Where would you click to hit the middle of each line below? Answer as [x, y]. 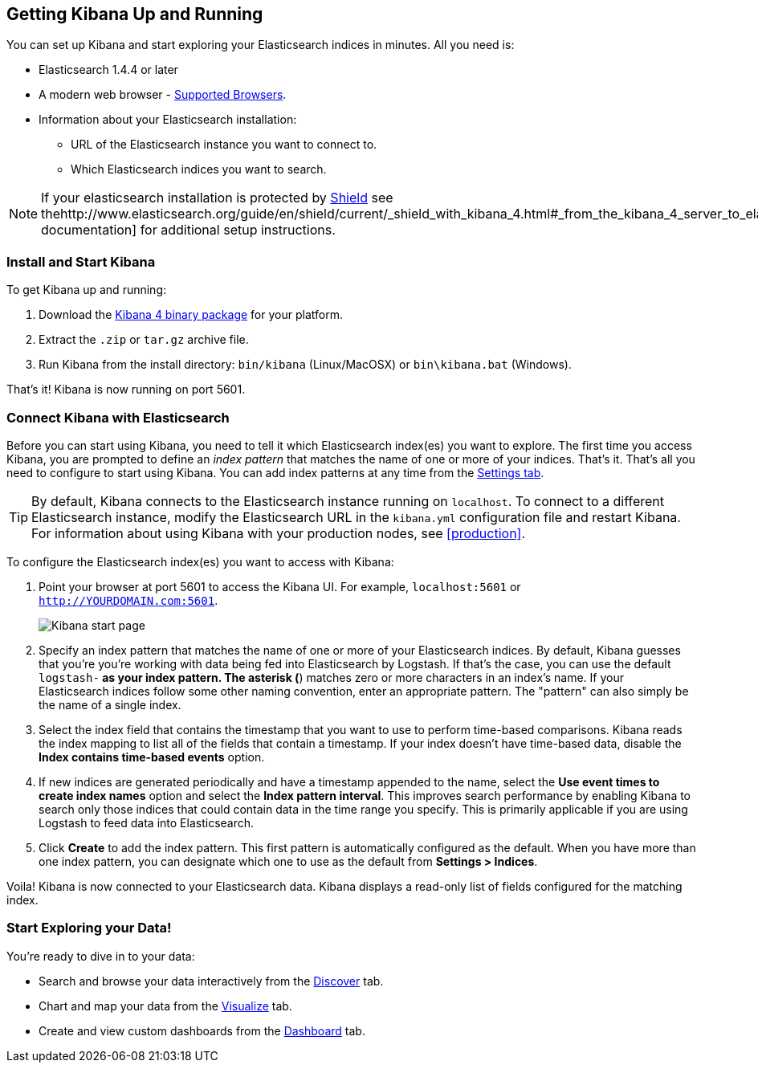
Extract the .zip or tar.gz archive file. [144, 340]
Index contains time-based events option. [152, 757]
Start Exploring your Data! [89, 928]
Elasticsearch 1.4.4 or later [108, 70]
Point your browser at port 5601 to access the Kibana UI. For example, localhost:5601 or [280, 586]
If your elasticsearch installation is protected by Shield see [217, 198]
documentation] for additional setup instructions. [188, 230]
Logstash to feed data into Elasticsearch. [147, 822]
